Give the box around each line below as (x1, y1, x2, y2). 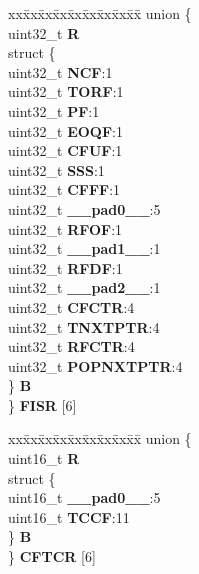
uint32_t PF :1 (8, 100, 100, 121)
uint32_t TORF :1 (8, 81, 124, 102)
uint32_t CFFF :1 (8, 179, 121, 200)
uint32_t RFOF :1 (8, 218, 123, 239)
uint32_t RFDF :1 (8, 257, 123, 278)
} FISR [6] (8, 394, 77, 415)
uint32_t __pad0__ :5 (8, 198, 161, 219)
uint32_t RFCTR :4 (8, 336, 135, 357)
